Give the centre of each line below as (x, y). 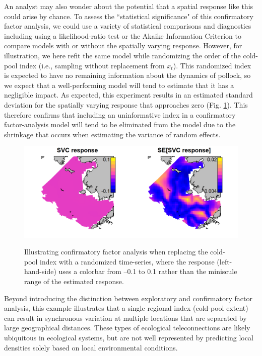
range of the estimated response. (74, 281)
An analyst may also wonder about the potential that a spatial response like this (129, 6)
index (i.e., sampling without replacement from (92, 65)
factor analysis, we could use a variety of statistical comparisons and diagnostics (128, 26)
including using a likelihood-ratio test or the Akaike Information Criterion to (123, 35)
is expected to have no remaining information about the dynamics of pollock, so (127, 75)
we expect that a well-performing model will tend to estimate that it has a (119, 85)
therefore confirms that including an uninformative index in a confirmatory (120, 114)
